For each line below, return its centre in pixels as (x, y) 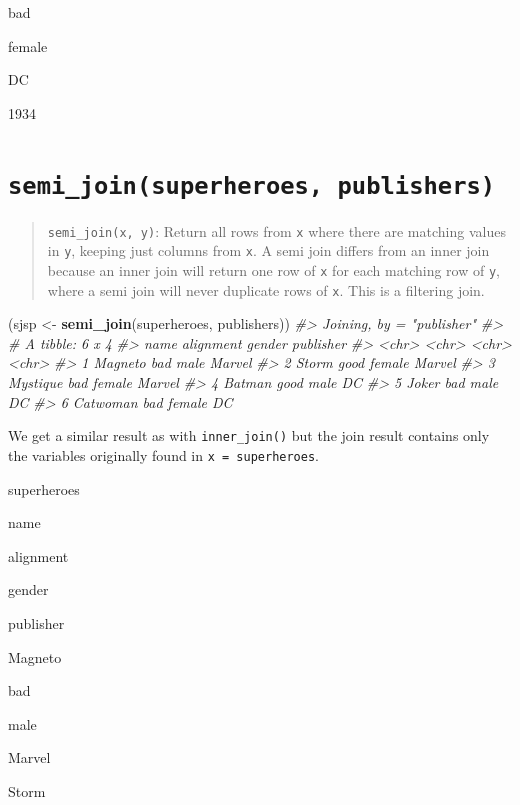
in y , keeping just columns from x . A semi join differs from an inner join (268, 250)
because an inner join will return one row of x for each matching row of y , (273, 269)
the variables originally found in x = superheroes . (163, 454)
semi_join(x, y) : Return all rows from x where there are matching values (276, 230)
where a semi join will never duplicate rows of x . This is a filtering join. (266, 289)
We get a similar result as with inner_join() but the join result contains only (249, 435)
